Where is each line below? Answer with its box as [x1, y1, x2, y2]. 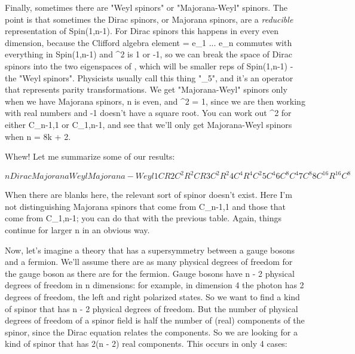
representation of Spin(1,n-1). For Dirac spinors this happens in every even [5, 25, 279, 37]
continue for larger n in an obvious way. [5, 224, 150, 236]
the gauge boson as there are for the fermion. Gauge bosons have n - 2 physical [5, 267, 295, 279]
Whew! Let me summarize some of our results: [5, 150, 175, 163]
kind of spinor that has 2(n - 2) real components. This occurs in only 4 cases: [5, 337, 287, 350]
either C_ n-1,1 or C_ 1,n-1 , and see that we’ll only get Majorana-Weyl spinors [5, 118, 292, 130]
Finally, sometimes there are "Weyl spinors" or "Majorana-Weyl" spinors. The [5, 1, 287, 13]
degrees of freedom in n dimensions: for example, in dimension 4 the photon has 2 [5, 279, 304, 291]
